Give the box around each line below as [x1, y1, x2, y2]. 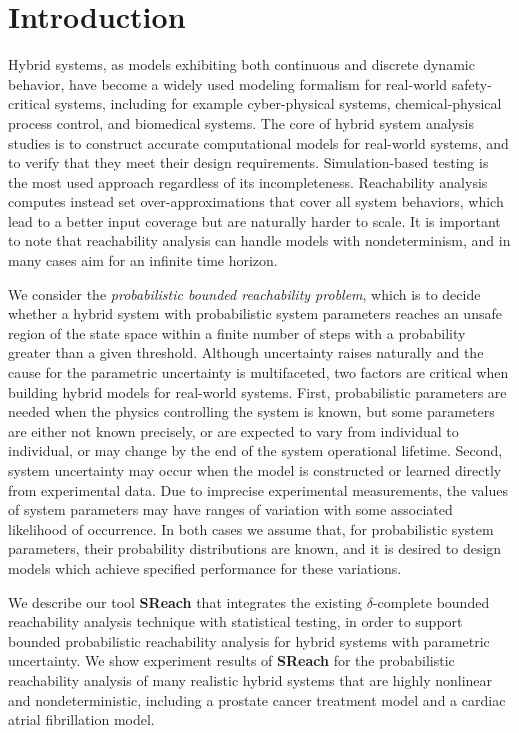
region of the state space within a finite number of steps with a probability [8, 322, 466, 343]
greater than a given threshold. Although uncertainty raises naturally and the [8, 342, 484, 363]
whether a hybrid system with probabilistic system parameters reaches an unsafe [8, 303, 502, 324]
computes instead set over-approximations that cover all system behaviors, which [8, 191, 504, 212]
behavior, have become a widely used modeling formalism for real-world [8, 73, 448, 94]
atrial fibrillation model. [8, 709, 155, 730]
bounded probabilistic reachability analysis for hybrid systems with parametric [8, 630, 490, 651]
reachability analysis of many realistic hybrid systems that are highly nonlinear [8, 669, 493, 690]
